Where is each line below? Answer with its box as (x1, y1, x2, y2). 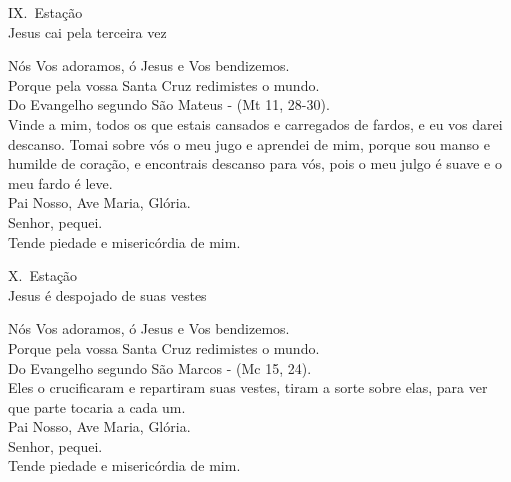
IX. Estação (8, 2, 83, 22)
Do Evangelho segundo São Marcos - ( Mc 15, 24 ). (8, 357, 312, 378)
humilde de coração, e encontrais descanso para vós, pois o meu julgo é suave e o (8, 153, 503, 174)
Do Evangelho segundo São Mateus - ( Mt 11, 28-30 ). (8, 94, 330, 115)
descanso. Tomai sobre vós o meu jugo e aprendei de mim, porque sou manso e (8, 133, 490, 154)
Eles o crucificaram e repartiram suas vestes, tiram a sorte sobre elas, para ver (8, 377, 488, 398)
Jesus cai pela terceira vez (8, 21, 167, 42)
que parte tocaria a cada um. (8, 396, 186, 417)
